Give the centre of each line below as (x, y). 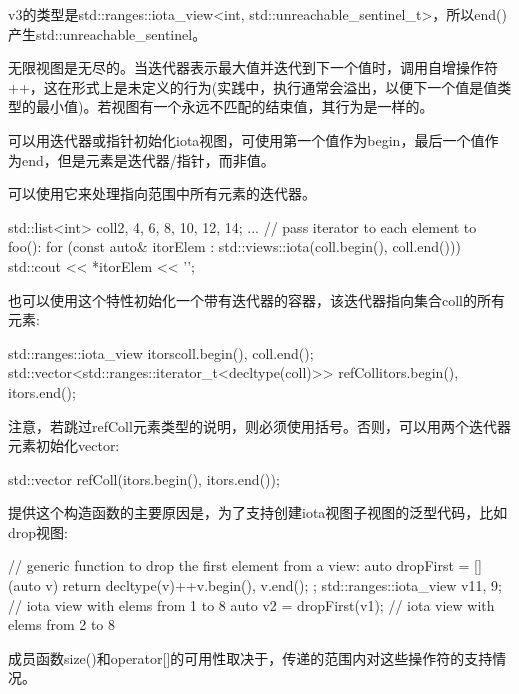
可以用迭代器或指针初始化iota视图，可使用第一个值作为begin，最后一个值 (246, 139)
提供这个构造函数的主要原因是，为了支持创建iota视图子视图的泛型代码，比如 (258, 512)
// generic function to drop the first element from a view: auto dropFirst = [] (245, 565)
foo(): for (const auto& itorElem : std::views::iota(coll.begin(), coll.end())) (234, 246)
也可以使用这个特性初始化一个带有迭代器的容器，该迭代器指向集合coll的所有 (256, 299)
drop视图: (38, 531)
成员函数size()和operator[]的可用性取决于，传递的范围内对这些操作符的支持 (250, 657)
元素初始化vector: (64, 445)
